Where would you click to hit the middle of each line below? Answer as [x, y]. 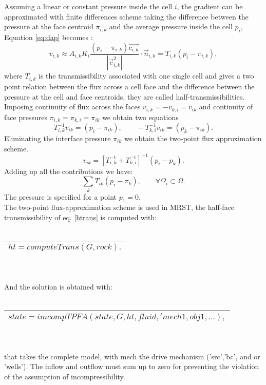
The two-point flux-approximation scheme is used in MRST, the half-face [119, 207]
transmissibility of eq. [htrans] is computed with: [81, 217]
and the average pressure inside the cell [171, 26]
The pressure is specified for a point [60, 196]
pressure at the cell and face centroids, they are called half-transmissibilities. [125, 96]
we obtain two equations [140, 117]
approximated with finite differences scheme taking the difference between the [126, 16]
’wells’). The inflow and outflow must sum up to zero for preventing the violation [132, 366]
